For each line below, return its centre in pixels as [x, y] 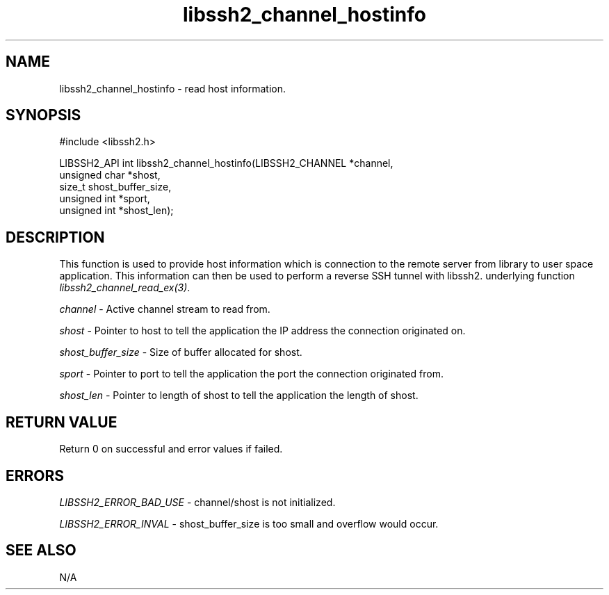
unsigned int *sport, [105, 199]
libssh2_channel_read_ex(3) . [125, 288]
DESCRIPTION [55, 237]
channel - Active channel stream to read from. [165, 309]
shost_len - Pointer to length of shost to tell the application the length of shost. [239, 396]
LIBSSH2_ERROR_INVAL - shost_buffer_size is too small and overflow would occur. [249, 523]
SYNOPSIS [43, 115]
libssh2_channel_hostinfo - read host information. [172, 88]
